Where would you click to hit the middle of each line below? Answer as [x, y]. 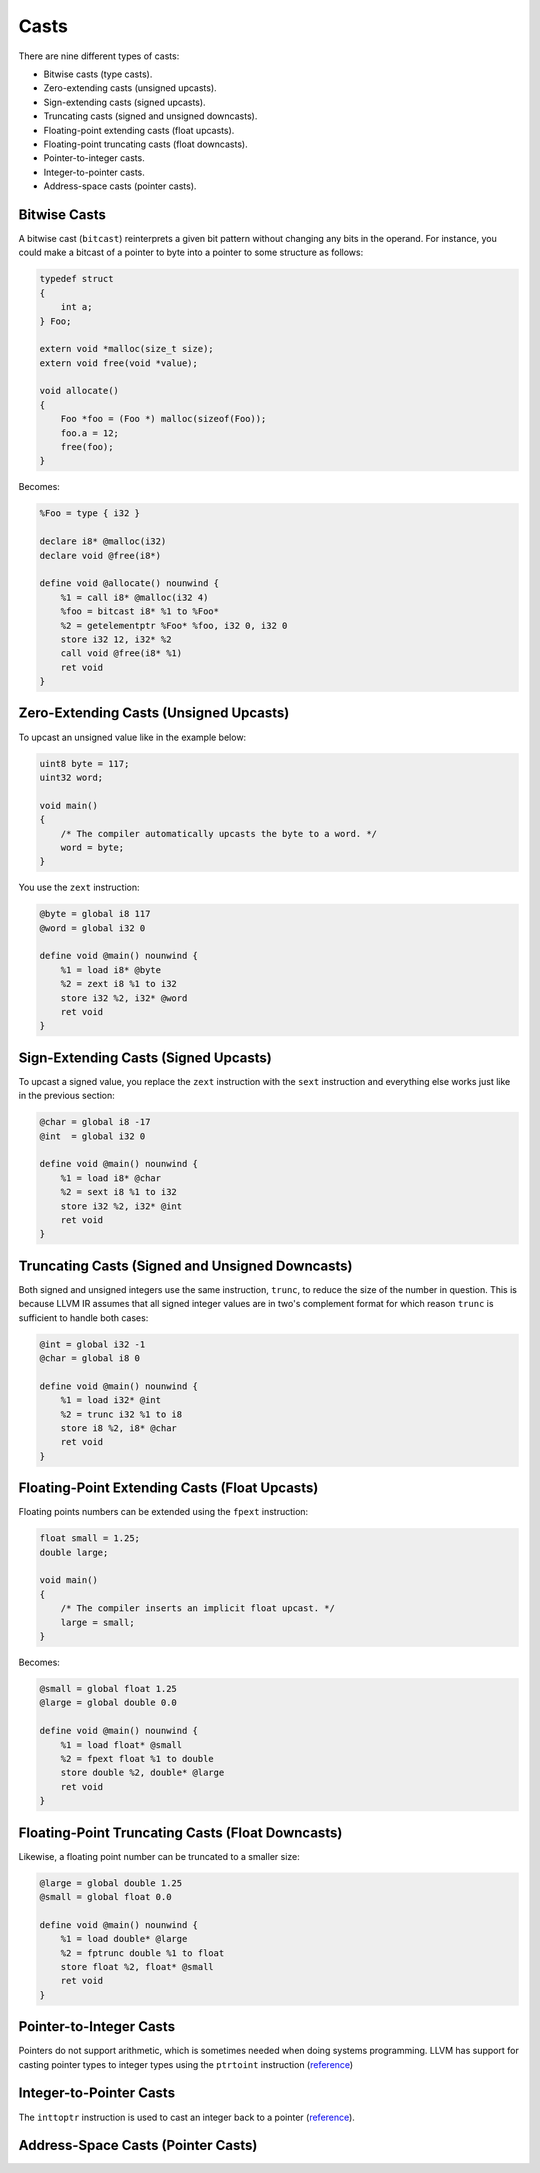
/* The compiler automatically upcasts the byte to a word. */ [219, 833]
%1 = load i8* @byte [111, 969]
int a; [76, 307]
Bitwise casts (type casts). [98, 74]
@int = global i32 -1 [92, 1344]
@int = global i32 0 [92, 1136]
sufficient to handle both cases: [83, 1317]
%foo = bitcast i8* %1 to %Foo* [140, 611]
